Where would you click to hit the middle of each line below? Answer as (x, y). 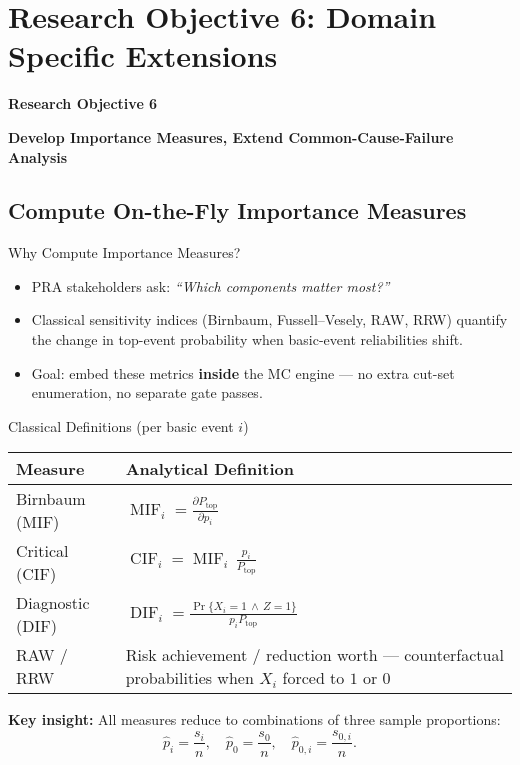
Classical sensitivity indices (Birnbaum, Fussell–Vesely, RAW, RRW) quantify (269, 319)
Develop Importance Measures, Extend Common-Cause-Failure (231, 136)
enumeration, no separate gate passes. (147, 392)
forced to (313, 678)
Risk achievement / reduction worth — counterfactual (314, 655)
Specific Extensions (143, 55)
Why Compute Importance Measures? (124, 252)
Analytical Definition (209, 469)
